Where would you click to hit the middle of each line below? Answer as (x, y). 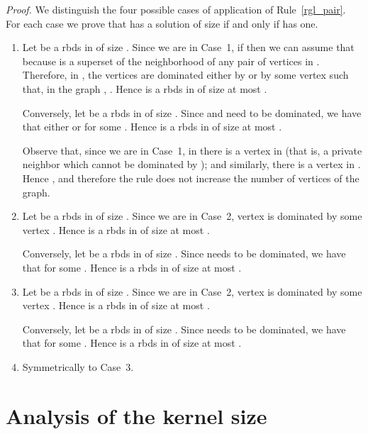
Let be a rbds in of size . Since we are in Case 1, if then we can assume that (188, 47)
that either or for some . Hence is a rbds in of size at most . (152, 127)
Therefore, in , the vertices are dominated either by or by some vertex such (185, 75)
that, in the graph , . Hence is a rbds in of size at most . (145, 88)
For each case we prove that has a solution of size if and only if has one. (162, 23)
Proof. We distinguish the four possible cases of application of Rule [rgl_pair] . (176, 9)
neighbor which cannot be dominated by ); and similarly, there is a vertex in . (191, 164)
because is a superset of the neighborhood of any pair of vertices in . (171, 61)
